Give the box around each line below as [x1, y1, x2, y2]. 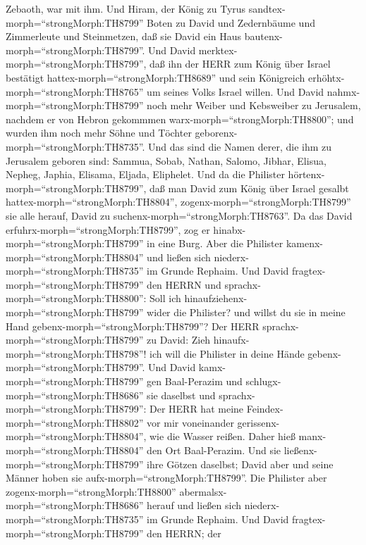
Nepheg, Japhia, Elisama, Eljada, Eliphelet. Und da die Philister [6, 167, 285, 182]
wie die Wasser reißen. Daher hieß [150, 429, 295, 444]
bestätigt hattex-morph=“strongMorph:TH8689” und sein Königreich [6, 70, 305, 84]
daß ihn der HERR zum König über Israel [150, 56, 331, 71]
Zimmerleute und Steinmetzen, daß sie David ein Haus [6, 29, 242, 44]
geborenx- [195, 125, 238, 140]
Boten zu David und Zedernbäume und [147, 15, 315, 30]
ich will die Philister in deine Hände [150, 346, 305, 361]
